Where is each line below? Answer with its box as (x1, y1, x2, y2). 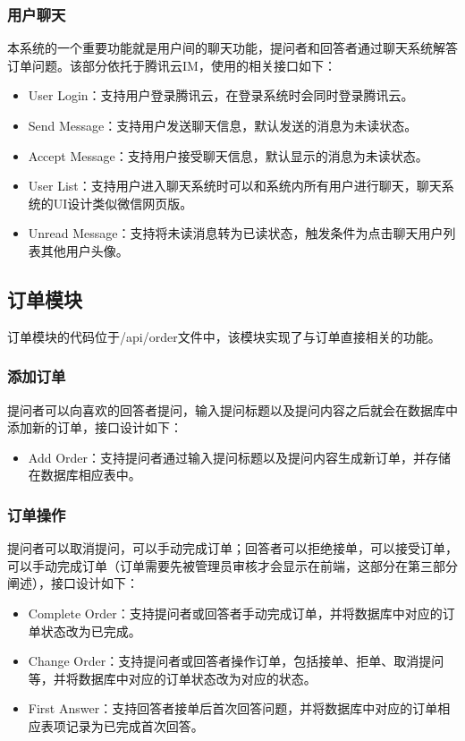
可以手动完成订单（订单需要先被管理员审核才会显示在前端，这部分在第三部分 (7, 556, 458, 575)
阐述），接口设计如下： (7, 574, 139, 592)
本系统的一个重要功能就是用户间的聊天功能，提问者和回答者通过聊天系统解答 (7, 38, 458, 57)
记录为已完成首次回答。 (65, 716, 204, 735)
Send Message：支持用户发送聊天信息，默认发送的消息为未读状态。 (28, 116, 418, 134)
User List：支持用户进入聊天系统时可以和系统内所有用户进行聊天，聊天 (28, 176, 442, 195)
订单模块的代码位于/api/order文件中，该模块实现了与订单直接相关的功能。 (7, 327, 441, 345)
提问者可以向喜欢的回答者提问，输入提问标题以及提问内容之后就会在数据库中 (7, 400, 458, 419)
